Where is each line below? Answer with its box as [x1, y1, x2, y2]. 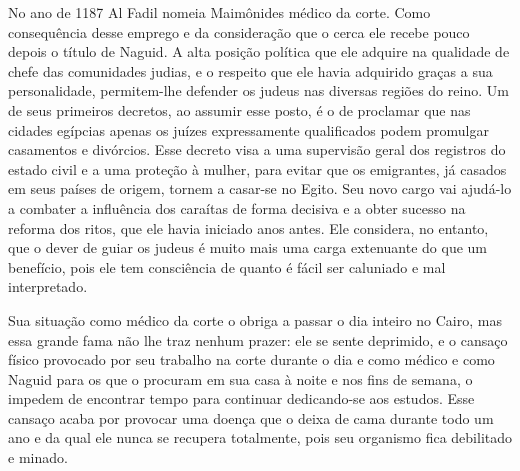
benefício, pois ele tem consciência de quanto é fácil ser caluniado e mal [8, 256, 446, 277]
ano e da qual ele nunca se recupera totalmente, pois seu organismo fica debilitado [8, 427, 513, 448]
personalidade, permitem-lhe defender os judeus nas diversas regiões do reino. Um [8, 80, 509, 101]
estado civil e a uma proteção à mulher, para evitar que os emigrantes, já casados [8, 158, 507, 179]
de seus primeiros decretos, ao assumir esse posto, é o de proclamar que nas [8, 99, 471, 120]
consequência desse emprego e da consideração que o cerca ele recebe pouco [8, 21, 470, 42]
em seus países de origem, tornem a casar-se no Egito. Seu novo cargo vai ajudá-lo [8, 178, 512, 199]
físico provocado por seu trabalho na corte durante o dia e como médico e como [8, 349, 495, 370]
